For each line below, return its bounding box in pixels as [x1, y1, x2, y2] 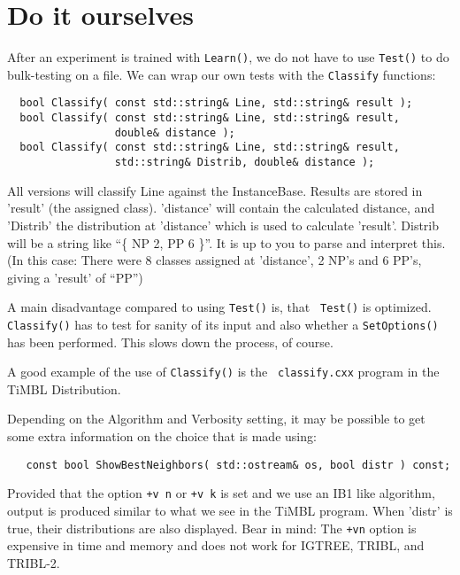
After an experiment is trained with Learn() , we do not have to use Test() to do [7, 48, 449, 66]
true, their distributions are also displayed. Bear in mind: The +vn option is [7, 518, 417, 537]
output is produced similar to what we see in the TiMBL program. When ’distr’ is [7, 501, 453, 519]
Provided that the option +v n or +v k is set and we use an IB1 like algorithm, [7, 484, 435, 502]
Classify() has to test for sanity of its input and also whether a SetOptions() [7, 315, 439, 333]
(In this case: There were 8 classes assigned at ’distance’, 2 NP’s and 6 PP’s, [7, 251, 422, 269]
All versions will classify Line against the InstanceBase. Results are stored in [7, 181, 423, 199]
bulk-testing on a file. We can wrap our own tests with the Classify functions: [7, 65, 436, 83]
